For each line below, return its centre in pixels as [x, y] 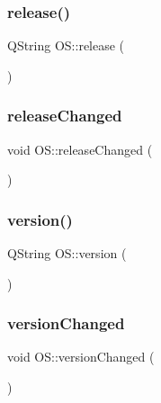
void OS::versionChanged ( [81, 357]
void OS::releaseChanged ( [80, 149]
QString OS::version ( [67, 253]
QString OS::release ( [66, 45]
